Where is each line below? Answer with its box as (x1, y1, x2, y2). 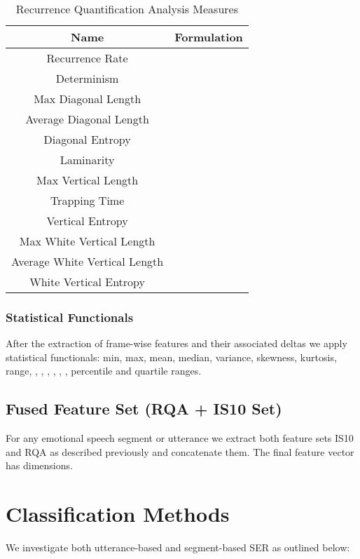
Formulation (174, 29, 243, 45)
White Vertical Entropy (29, 274, 145, 290)
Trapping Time (50, 192, 125, 208)
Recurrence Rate (46, 50, 128, 66)
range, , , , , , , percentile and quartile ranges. (6, 363, 202, 378)
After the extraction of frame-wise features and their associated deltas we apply (6, 336, 347, 351)
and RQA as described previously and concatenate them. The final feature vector (6, 444, 354, 459)
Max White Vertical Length (19, 233, 155, 249)
